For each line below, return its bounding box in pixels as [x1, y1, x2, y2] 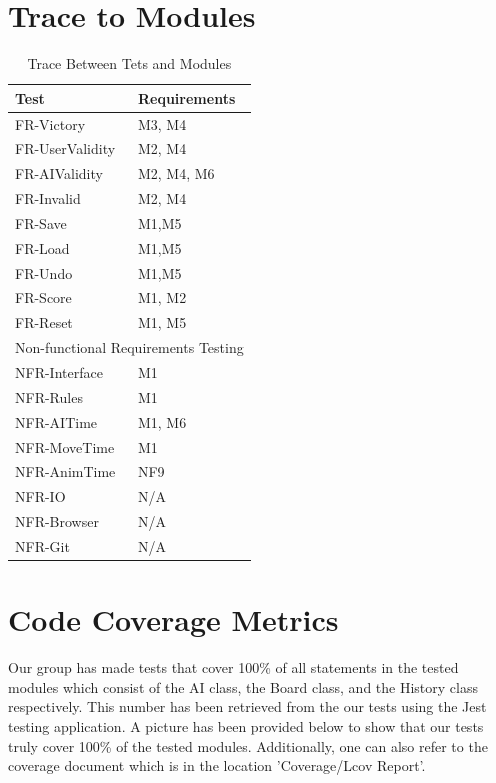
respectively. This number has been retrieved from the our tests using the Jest [8, 696, 487, 717]
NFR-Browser [15, 511, 99, 532]
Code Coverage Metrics [8, 599, 339, 640]
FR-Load [15, 237, 70, 258]
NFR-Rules [15, 386, 83, 407]
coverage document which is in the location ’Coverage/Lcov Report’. [8, 755, 426, 776]
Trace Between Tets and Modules [27, 53, 232, 74]
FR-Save [15, 212, 67, 233]
